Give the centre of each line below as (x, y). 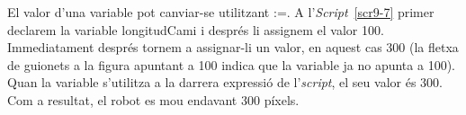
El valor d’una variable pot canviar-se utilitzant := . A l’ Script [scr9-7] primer (221, 12)
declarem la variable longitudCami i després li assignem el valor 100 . (196, 29)
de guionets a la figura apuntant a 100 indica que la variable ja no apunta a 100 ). (231, 64)
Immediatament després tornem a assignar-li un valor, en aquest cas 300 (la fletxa (233, 47)
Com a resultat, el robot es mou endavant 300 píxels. (153, 99)
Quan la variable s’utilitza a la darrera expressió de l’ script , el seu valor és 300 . (225, 82)
